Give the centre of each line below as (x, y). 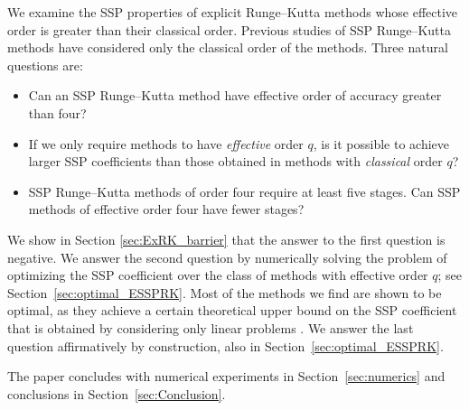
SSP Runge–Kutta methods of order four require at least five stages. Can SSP (244, 191)
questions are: (45, 65)
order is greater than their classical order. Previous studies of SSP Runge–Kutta (229, 29)
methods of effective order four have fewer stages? (166, 209)
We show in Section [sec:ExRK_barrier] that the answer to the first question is (226, 239)
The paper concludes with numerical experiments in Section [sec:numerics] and (226, 376)
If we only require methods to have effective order (166, 143)
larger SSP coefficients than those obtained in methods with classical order (235, 161)
